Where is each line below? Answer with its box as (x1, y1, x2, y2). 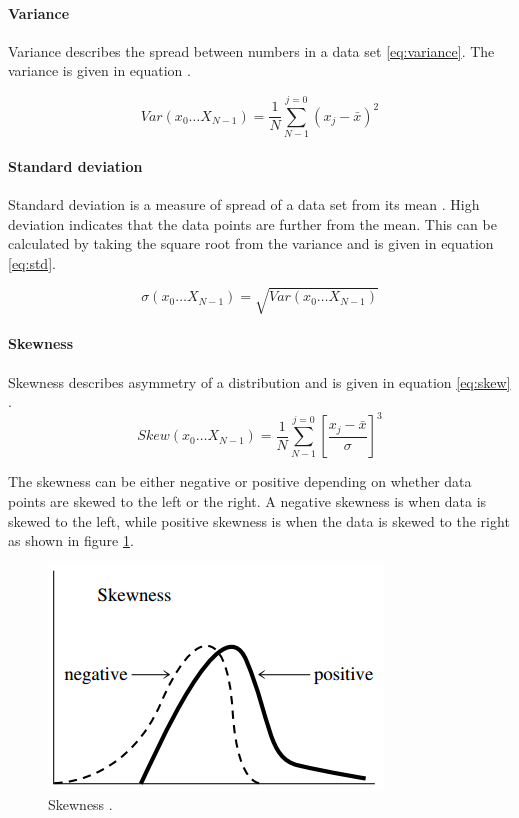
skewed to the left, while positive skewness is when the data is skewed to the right (8, 510, 510, 531)
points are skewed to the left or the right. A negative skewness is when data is (8, 490, 487, 511)
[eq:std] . (8, 252, 56, 273)
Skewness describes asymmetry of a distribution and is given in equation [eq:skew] (8, 371, 511, 392)
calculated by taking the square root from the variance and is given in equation (8, 233, 494, 254)
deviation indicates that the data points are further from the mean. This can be (8, 213, 497, 234)
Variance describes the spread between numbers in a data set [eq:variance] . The (8, 40, 495, 61)
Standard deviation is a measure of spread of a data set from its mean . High (8, 193, 480, 214)
